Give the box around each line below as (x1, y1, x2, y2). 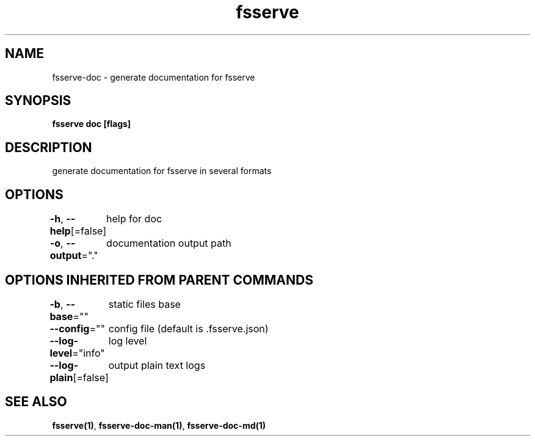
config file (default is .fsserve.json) (108, 322, 269, 335)
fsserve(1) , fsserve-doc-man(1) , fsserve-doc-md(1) (52, 420, 266, 431)
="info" (72, 346, 105, 359)
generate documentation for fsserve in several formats (52, 166, 272, 177)
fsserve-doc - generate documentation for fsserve (52, 71, 255, 82)
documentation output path (106, 237, 231, 250)
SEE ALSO (5, 394, 67, 410)
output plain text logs (108, 359, 206, 371)
